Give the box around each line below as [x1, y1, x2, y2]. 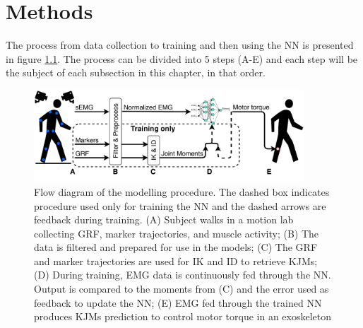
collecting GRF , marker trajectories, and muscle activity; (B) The [34, 225, 319, 240]
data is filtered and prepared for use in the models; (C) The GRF [34, 240, 318, 254]
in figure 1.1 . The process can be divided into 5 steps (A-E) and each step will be [6, 51, 358, 66]
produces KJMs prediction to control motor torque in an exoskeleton [34, 309, 332, 324]
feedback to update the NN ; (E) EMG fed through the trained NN [34, 295, 322, 310]
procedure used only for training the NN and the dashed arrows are [34, 198, 326, 213]
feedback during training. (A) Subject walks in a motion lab [34, 212, 294, 227]
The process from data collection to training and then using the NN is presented [6, 37, 354, 52]
